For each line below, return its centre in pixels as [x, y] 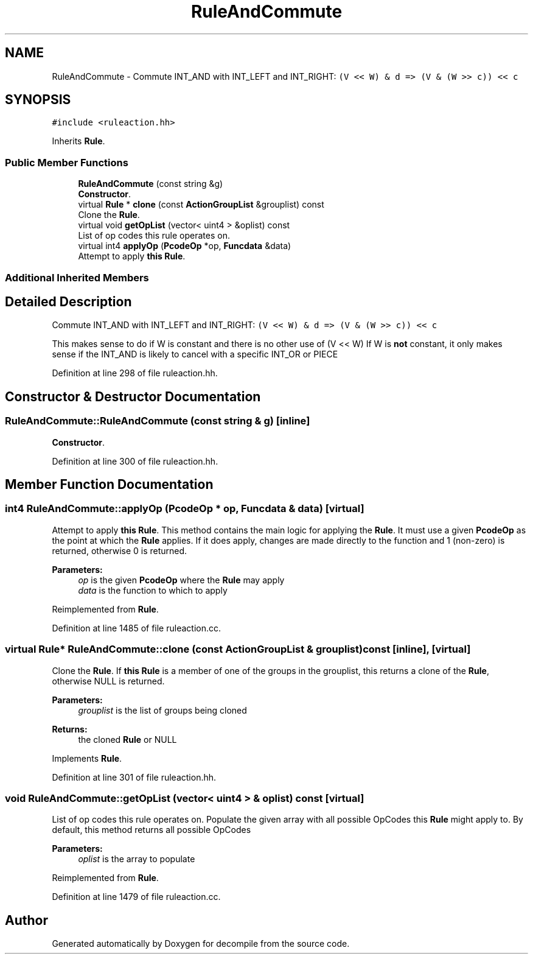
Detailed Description [68, 301]
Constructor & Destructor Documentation [133, 396]
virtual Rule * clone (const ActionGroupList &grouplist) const [201, 205]
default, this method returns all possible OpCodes [152, 830]
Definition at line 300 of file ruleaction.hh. [135, 461]
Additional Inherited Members [77, 277]
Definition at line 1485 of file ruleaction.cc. [137, 628]
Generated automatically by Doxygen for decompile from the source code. [201, 944]
